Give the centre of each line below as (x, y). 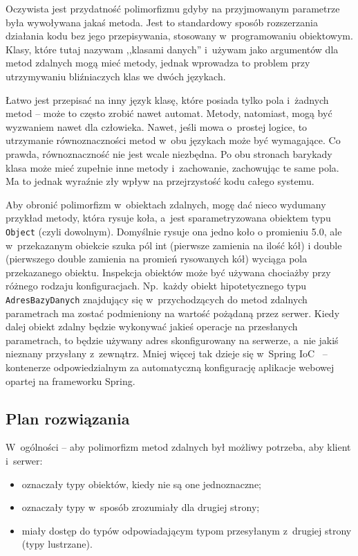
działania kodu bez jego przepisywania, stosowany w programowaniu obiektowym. (179, 36)
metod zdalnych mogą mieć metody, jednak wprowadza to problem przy (158, 63)
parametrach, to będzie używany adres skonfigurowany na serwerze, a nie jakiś (172, 340)
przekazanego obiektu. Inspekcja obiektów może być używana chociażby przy (168, 272)
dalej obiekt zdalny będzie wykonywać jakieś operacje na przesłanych (152, 326)
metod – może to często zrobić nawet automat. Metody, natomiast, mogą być (169, 113)
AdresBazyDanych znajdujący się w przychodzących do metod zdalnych (157, 299)
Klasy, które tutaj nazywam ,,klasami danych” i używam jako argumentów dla (172, 49)
